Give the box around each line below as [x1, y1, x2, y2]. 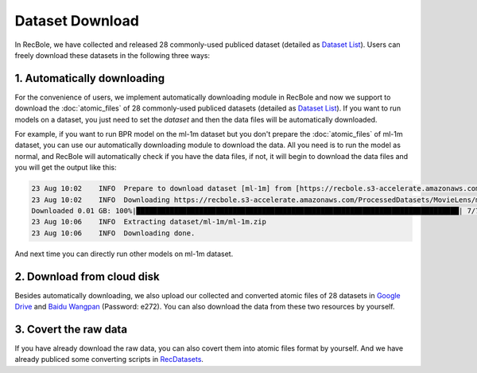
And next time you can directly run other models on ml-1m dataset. [14, 249, 234, 258]
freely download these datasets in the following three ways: [14, 50, 211, 60]
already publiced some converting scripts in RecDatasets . [14, 355, 204, 364]
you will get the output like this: [14, 163, 117, 173]
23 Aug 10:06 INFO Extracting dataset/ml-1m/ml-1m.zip [31, 217, 266, 227]
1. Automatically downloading [14, 72, 165, 85]
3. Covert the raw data [14, 322, 127, 336]
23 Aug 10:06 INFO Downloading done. [31, 228, 196, 238]
